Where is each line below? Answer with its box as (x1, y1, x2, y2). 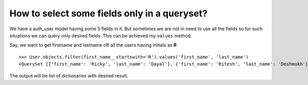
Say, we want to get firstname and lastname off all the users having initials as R (9, 42, 177, 48)
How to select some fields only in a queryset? (9, 8, 208, 19)
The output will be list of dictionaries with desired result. (9, 72, 128, 79)
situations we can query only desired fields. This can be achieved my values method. (9, 32, 192, 38)
